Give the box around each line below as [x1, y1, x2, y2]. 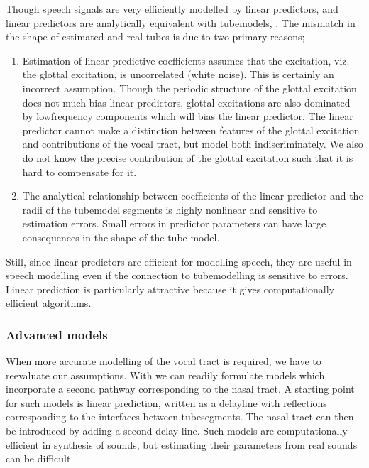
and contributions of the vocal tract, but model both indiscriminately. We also [22, 136, 363, 151]
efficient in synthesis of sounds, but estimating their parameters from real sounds [6, 437, 358, 452]
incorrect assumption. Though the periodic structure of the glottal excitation [22, 80, 357, 95]
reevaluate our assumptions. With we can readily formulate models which [6, 367, 325, 382]
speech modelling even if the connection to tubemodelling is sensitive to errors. [6, 268, 348, 283]
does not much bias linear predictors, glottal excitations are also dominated [22, 94, 351, 109]
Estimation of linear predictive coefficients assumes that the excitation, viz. [22, 53, 350, 67]
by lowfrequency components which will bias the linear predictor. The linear [22, 109, 353, 124]
